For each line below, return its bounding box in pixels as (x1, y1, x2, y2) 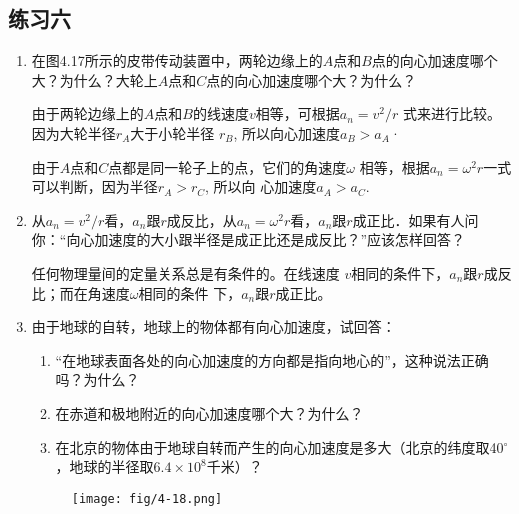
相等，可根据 (255, 103, 340, 124)
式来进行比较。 (402, 103, 501, 124)
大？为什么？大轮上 (31, 69, 158, 90)
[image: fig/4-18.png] (71, 491, 223, 506)
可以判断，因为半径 (31, 176, 158, 197)
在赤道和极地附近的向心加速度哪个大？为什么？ (55, 402, 364, 423)
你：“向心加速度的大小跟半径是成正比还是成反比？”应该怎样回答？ (31, 229, 466, 250)
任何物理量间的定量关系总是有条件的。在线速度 (31, 262, 340, 283)
